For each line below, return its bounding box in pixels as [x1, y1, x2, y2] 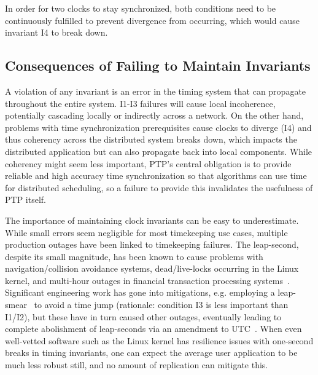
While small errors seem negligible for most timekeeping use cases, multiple [5, 226, 288, 239]
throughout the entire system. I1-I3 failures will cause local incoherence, [5, 97, 276, 109]
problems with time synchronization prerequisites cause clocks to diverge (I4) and [5, 120, 312, 133]
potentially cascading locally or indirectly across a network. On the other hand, [5, 109, 304, 122]
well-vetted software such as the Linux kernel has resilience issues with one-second [5, 334, 314, 347]
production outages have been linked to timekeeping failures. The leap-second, [5, 238, 299, 251]
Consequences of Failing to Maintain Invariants [5, 56, 311, 75]
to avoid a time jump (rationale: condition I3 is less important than [34, 298, 289, 311]
